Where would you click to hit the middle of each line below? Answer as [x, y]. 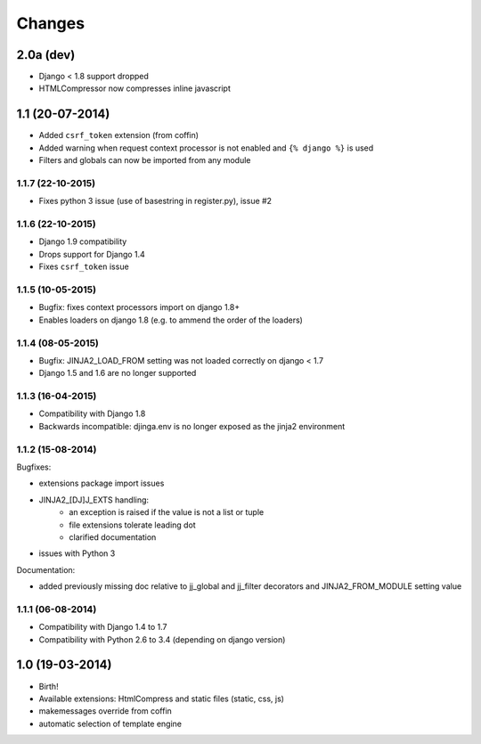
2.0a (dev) [46, 55]
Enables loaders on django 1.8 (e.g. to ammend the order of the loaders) [171, 320]
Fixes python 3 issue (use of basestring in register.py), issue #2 [155, 201]
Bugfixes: [34, 467]
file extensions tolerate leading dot [132, 525]
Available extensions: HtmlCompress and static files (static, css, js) [162, 699]
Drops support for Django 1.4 [92, 254]
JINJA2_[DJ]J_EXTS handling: [94, 500]
